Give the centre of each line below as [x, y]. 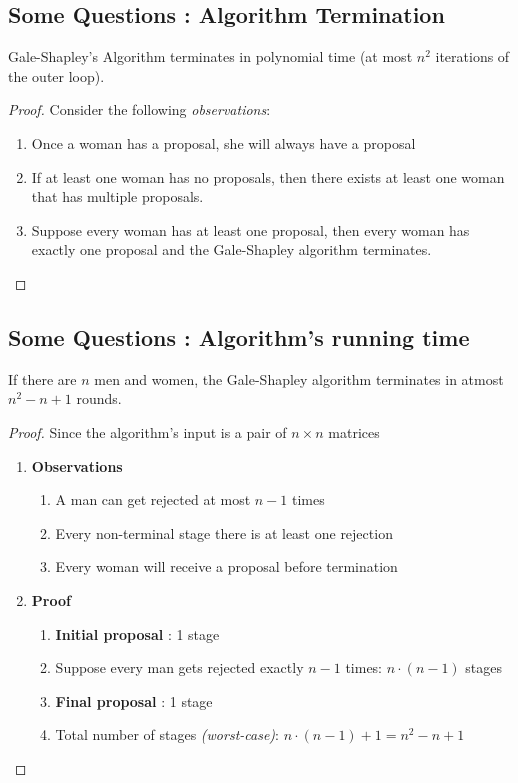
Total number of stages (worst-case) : [167, 734]
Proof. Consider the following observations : [139, 109]
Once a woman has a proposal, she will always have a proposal [223, 142]
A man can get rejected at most [153, 499]
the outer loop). [56, 75]
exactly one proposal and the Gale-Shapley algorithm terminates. [231, 249]
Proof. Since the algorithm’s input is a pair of [147, 431]
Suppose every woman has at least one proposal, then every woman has [250, 229]
